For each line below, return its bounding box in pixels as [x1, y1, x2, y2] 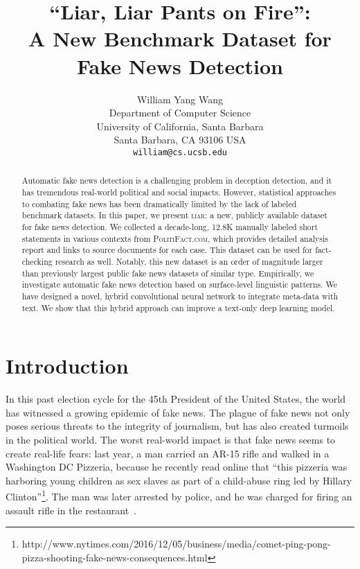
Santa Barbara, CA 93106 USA [114, 132, 246, 147]
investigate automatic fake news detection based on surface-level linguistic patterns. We [21, 279, 338, 290]
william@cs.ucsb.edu [132, 147, 228, 157]
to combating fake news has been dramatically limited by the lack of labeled [21, 198, 297, 209]
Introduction [6, 351, 129, 380]
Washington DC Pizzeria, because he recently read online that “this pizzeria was [6, 459, 348, 474]
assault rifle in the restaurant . [6, 502, 136, 517]
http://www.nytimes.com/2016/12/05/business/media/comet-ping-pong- [21, 536, 331, 551]
